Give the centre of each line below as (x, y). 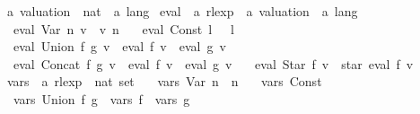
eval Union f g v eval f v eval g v (119, 46)
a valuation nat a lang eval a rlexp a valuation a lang (182, 11)
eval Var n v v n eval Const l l (123, 28)
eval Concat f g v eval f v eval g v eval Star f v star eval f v (213, 63)
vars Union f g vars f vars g (101, 98)
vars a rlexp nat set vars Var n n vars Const (164, 81)
